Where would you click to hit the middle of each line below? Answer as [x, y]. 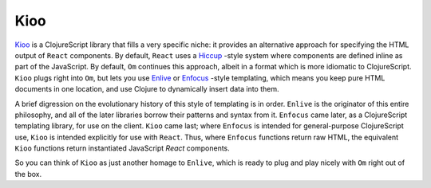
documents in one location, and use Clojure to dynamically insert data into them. [147, 89]
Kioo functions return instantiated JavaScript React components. [123, 148]
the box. [28, 174]
